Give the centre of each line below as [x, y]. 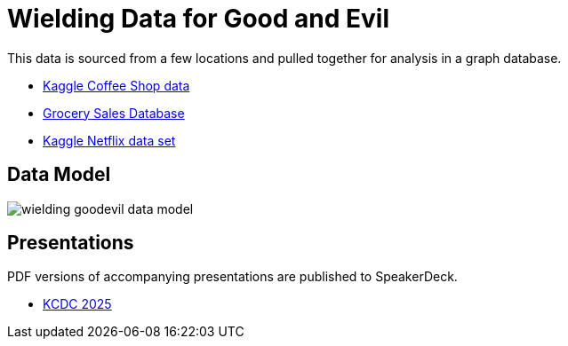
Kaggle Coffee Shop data [116, 85]
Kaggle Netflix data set [109, 140]
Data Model [59, 175]
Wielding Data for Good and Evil [198, 19]
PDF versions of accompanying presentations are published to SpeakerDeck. [232, 277]
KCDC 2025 [77, 304]
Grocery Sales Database [114, 113]
